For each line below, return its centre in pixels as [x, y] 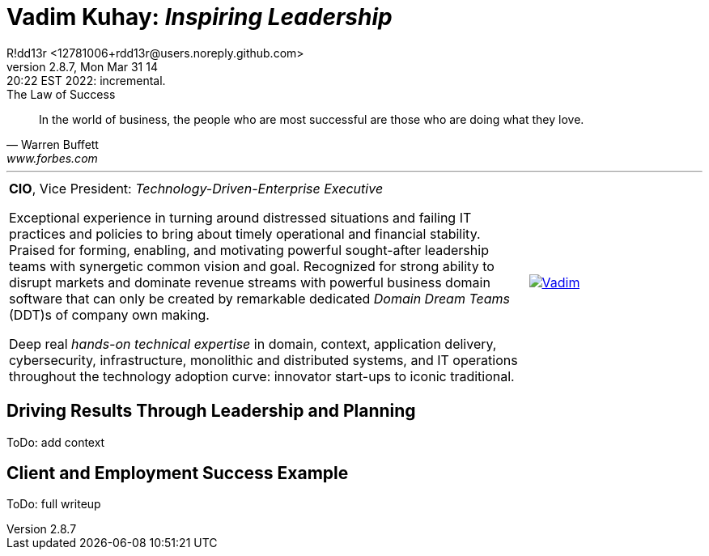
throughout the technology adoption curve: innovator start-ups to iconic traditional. [262, 376]
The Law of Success [61, 94]
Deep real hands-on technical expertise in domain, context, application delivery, [253, 344]
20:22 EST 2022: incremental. [86, 80]
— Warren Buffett [53, 144]
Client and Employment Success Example [178, 473]
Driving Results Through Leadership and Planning [211, 411]
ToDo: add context [56, 442]
